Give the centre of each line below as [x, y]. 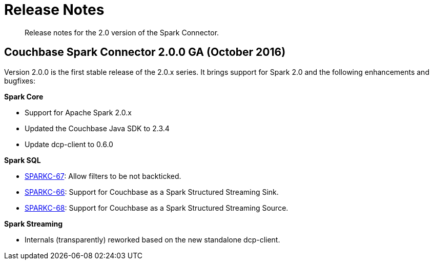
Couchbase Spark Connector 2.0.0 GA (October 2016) [145, 52]
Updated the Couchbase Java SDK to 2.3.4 [97, 128]
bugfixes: [20, 80]
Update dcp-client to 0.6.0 [69, 144]
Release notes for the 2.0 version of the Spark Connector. [122, 32]
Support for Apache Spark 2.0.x [78, 112]
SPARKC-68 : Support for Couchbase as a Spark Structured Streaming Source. [157, 208]
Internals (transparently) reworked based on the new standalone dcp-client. [152, 239]
